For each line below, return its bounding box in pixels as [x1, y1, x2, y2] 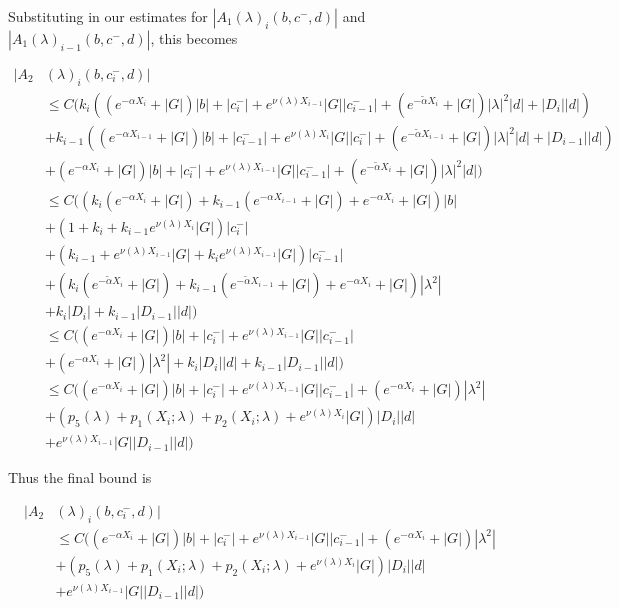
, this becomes [150, 28, 238, 48]
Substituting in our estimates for [8, 6, 208, 26]
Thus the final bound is [8, 467, 152, 488]
